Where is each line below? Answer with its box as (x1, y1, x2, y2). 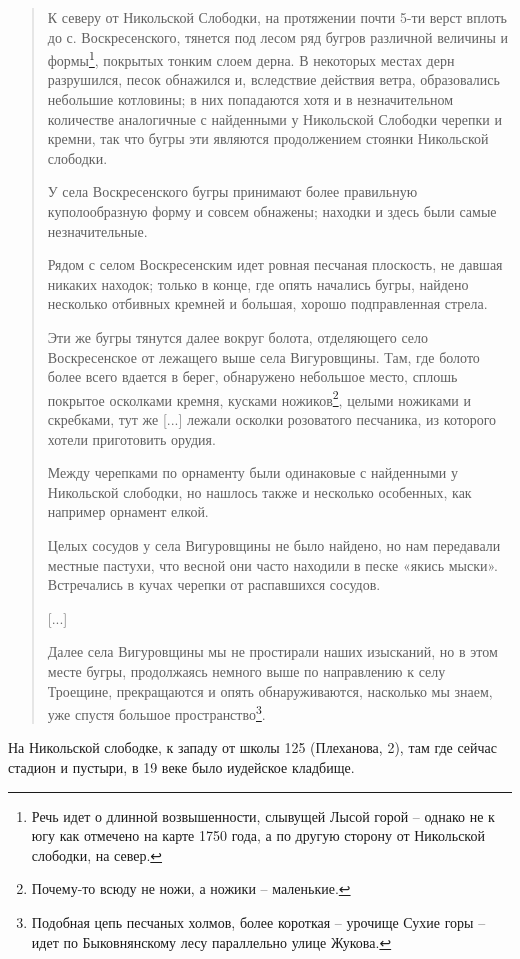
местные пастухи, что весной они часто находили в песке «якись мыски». (47, 554, 498, 575)
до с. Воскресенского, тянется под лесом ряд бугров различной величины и (47, 26, 509, 47)
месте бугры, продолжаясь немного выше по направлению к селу (47, 660, 446, 681)
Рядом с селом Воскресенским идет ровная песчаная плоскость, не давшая (47, 254, 503, 275)
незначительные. (47, 220, 148, 241)
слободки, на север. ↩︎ (31, 844, 163, 865)
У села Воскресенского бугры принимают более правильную (47, 181, 418, 202)
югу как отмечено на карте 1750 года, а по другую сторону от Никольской (31, 825, 485, 846)
